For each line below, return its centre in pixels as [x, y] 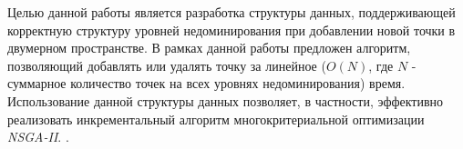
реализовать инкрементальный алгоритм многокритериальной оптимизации [216, 119]
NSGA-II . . [38, 137]
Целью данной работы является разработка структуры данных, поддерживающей [231, 12]
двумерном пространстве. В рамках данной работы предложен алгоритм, [209, 48]
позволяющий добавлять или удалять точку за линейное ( [167, 65]
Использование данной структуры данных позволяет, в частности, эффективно [226, 100]
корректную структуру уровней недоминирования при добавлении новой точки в [231, 30]
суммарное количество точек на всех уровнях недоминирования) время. [206, 83]
